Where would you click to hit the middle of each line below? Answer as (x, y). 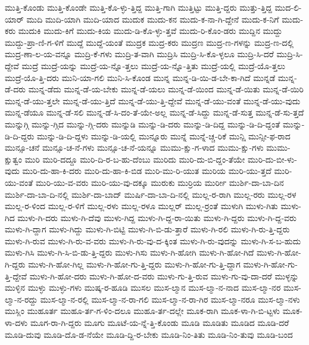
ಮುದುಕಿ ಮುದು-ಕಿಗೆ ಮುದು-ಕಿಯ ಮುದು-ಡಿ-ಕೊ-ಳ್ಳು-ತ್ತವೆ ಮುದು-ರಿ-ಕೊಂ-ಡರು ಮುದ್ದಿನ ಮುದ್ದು (150, 31)
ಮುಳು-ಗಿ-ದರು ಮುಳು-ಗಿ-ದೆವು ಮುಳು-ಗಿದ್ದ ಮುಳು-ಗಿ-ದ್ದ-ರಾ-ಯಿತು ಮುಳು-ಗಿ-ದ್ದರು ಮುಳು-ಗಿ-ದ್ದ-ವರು (157, 217)
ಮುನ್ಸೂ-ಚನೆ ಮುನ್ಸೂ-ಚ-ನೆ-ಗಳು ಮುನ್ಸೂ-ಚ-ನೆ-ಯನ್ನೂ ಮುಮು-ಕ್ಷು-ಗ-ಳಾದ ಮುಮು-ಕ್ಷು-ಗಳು (134, 147)
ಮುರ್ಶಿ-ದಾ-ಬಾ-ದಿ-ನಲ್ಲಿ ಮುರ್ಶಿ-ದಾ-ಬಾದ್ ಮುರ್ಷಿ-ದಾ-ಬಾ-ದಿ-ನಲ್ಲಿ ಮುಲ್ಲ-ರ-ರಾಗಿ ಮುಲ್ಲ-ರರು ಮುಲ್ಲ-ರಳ (151, 194)
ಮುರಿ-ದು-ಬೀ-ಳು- (272, 159)
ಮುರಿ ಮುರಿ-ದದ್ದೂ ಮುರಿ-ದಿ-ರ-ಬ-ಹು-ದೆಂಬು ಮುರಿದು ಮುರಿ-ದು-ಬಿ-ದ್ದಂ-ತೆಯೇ (135, 159)
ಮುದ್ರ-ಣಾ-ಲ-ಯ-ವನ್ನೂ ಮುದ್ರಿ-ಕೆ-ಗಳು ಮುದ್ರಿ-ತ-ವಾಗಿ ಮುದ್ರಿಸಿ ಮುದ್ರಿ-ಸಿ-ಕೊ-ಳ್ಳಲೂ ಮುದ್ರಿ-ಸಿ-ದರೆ (139, 54)
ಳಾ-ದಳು (16, 323)
